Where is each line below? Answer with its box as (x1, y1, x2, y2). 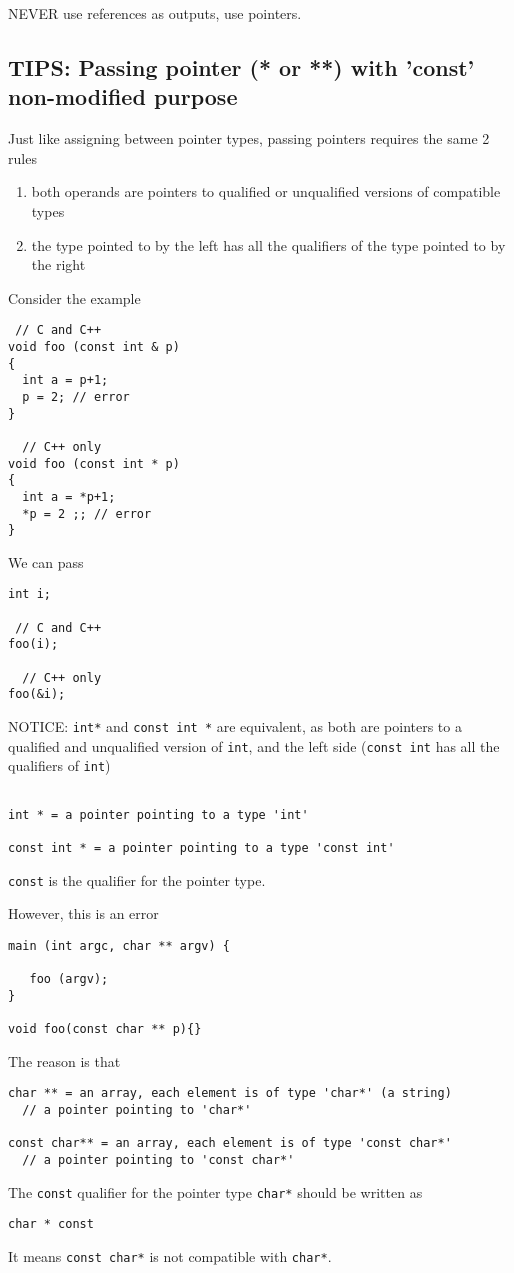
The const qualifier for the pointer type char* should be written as (8, 1181, 423, 1202)
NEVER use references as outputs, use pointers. (8, 3, 302, 23)
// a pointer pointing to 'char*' (22, 1103, 252, 1118)
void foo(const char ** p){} (8, 1022, 202, 1037)
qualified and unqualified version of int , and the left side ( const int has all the (8, 735, 500, 756)
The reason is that (8, 1050, 121, 1071)
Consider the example (8, 287, 141, 308)
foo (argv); (29, 972, 109, 987)
